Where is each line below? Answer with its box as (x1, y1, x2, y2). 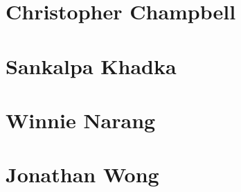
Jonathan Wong (6, 160, 159, 189)
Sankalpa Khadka (6, 51, 177, 80)
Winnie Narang (6, 105, 156, 134)
